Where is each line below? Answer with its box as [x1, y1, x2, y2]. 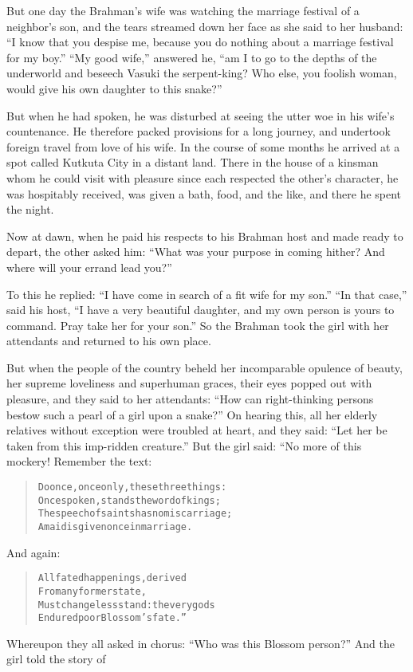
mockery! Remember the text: [6, 453, 152, 470]
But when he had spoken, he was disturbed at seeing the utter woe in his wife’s [6, 107, 395, 124]
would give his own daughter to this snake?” [6, 80, 222, 96]
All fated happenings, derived [37, 572, 187, 584]
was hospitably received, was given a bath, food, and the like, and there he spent [6, 185, 402, 202]
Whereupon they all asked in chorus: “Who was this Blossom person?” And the [6, 635, 395, 651]
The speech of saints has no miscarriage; [37, 508, 233, 520]
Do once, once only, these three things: [37, 481, 227, 493]
